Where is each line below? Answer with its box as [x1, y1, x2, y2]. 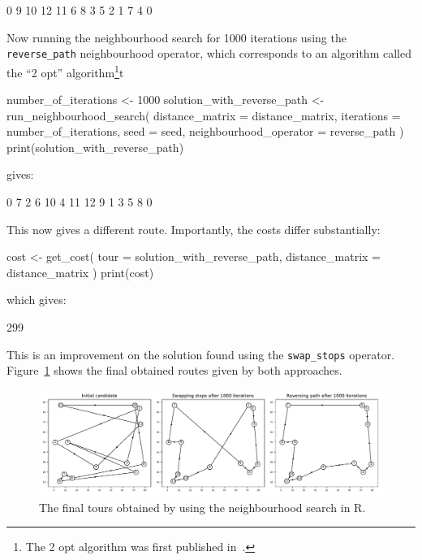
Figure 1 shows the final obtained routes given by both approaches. [6, 362, 342, 379]
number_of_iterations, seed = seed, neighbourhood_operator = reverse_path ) [6, 123, 404, 140]
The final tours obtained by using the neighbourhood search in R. [39, 498, 366, 515]
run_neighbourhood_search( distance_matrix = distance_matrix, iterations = [6, 106, 401, 124]
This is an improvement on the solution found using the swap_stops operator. [6, 345, 395, 362]
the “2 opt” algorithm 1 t [6, 61, 124, 80]
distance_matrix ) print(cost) [6, 263, 154, 280]
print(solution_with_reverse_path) [6, 138, 184, 155]
